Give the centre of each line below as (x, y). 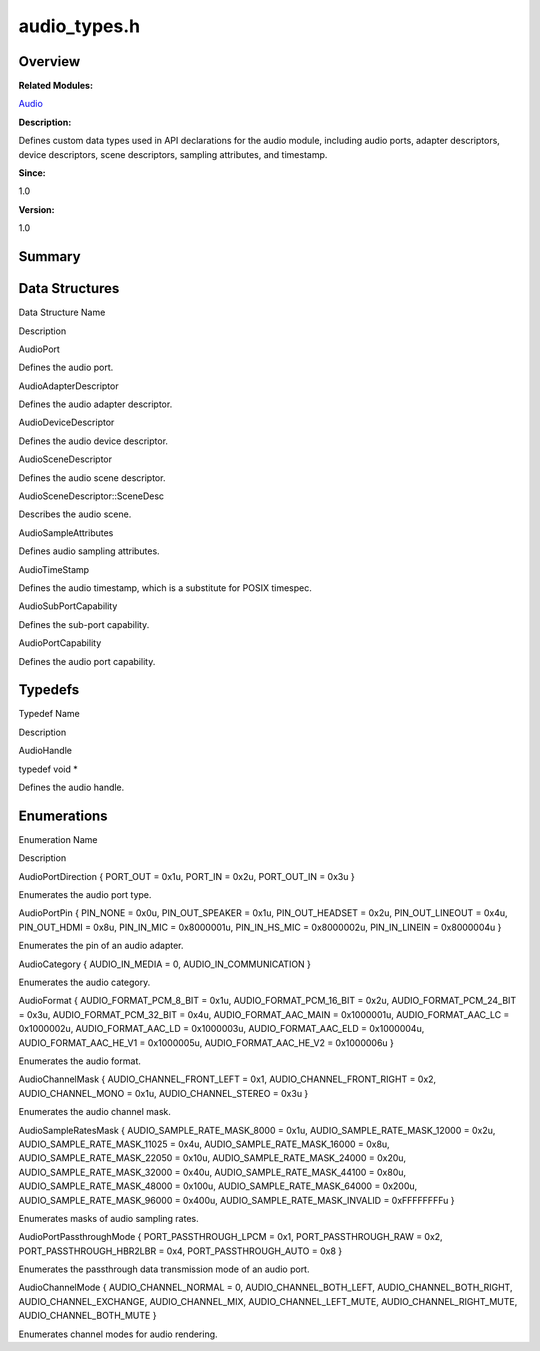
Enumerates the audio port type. (85, 895)
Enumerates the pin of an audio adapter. (101, 946)
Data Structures (69, 288)
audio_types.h (79, 26)
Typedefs (49, 690)
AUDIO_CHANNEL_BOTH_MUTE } (87, 1316)
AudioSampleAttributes (66, 532)
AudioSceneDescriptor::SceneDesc (91, 496)
